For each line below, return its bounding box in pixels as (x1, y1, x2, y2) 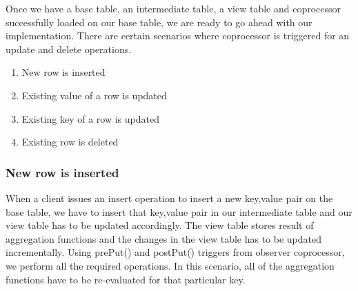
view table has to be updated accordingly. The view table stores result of (6, 218, 314, 232)
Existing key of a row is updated (21, 111, 159, 126)
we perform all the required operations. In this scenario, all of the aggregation (6, 258, 335, 272)
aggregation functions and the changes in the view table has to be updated (6, 231, 322, 245)
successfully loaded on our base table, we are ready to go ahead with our (6, 14, 312, 29)
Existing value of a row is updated (21, 88, 167, 102)
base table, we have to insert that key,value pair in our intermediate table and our (6, 204, 352, 219)
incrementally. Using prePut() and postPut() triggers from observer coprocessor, (6, 245, 345, 259)
